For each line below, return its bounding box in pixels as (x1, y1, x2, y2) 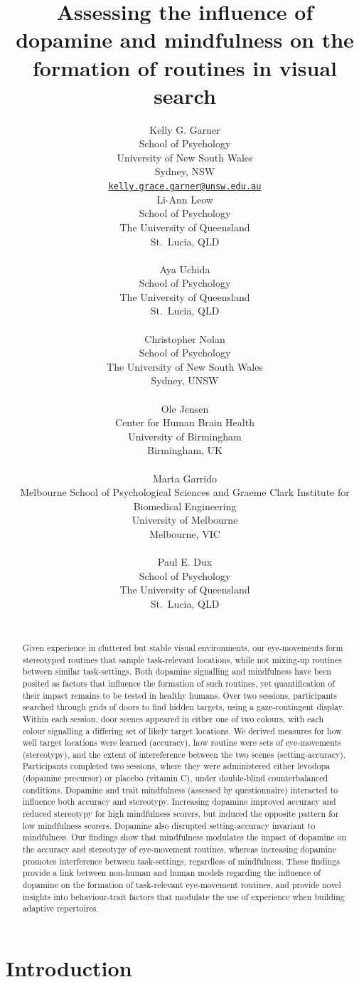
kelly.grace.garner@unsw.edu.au (108, 181, 262, 192)
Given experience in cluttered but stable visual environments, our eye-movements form (22, 641, 343, 653)
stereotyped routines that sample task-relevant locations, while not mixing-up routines (22, 653, 342, 665)
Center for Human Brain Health (115, 415, 254, 430)
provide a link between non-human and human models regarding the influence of (22, 867, 321, 879)
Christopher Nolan (144, 331, 225, 346)
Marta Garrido (152, 470, 218, 485)
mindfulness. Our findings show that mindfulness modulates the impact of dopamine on (22, 831, 347, 843)
